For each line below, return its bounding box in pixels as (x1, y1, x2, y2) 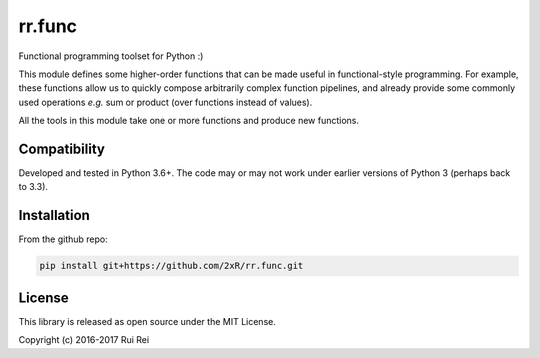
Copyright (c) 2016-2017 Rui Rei (18, 334, 150, 346)
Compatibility (18, 140, 105, 157)
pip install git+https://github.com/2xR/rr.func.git (39, 260, 304, 272)
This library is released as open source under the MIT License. (18, 315, 277, 327)
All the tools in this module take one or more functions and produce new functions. (18, 115, 360, 127)
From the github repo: (18, 233, 109, 245)
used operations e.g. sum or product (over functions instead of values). (18, 96, 313, 108)
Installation (18, 207, 90, 224)
